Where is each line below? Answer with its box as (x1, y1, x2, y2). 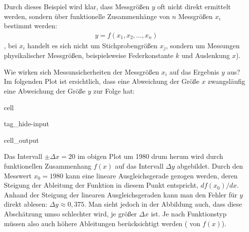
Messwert (4, 170, 32, 180)
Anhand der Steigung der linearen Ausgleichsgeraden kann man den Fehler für (4, 189, 237, 199)
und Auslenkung (181, 50, 230, 60)
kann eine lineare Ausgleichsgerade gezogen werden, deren (65, 170, 238, 180)
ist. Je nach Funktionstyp (151, 208, 227, 218)
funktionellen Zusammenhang (4, 161, 91, 171)
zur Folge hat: (93, 86, 135, 96)
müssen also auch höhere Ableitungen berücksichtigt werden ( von (4, 218, 200, 228)
